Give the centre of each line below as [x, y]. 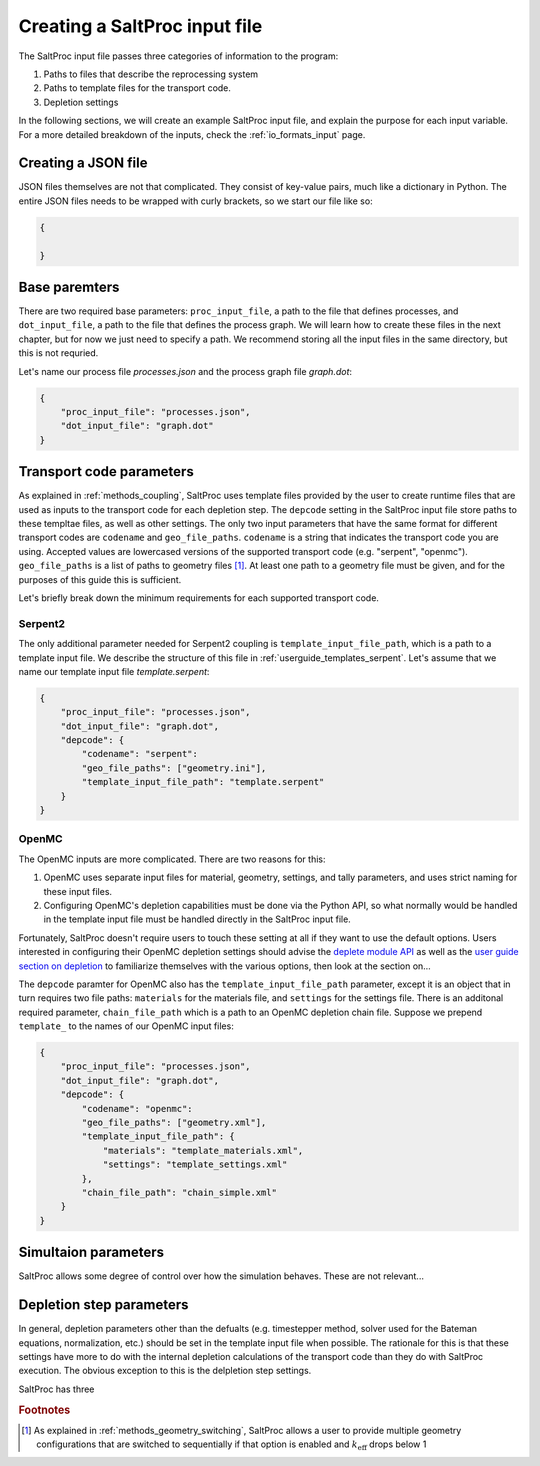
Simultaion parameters [91, 1252]
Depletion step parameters [103, 1305]
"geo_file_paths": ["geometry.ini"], [174, 768]
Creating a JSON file [83, 163]
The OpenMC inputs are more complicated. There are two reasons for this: [172, 859]
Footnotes [44, 1410]
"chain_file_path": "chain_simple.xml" [179, 1192]
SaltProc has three [56, 1389]
